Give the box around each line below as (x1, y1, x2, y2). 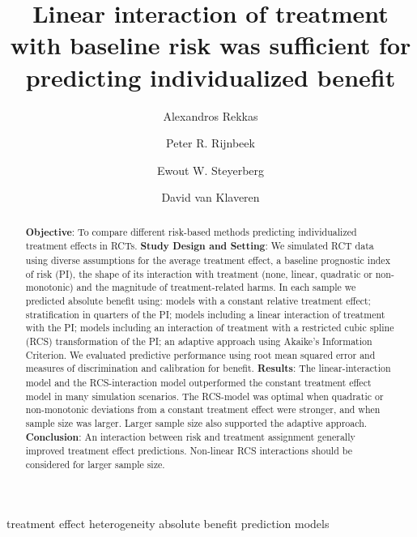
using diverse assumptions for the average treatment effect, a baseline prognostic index (25, 253, 390, 266)
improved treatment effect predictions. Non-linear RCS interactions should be (25, 444, 352, 458)
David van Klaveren (161, 189, 260, 206)
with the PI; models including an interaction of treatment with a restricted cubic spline (25, 321, 394, 335)
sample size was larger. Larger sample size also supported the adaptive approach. (25, 416, 368, 429)
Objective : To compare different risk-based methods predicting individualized (25, 224, 357, 239)
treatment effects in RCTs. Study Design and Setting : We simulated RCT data (25, 239, 374, 254)
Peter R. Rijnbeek (166, 134, 255, 151)
